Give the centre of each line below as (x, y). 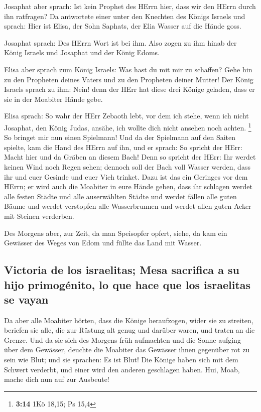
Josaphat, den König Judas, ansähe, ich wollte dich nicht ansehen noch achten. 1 (128, 126)
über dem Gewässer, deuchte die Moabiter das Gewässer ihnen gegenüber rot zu (127, 350)
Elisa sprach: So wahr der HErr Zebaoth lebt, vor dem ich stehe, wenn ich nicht (126, 116)
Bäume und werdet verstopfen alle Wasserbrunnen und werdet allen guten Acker (128, 206)
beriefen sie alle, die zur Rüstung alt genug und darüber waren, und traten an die (129, 330)
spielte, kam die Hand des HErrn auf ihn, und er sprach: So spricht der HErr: (123, 147)
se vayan (26, 299)
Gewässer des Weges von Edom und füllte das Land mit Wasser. (103, 243)
